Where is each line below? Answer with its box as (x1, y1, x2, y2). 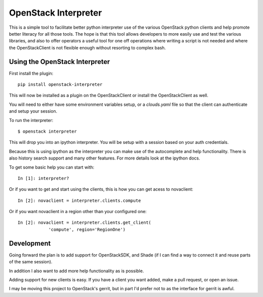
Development (9, 239, 51, 247)
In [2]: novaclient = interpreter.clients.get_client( (18, 220, 151, 225)
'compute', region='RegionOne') (48, 227, 126, 232)
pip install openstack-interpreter (18, 82, 103, 87)
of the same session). (9, 259, 53, 265)
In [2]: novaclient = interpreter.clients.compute (18, 198, 141, 203)
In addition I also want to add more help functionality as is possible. (9, 268, 144, 274)
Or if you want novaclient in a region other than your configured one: (9, 209, 147, 215)
